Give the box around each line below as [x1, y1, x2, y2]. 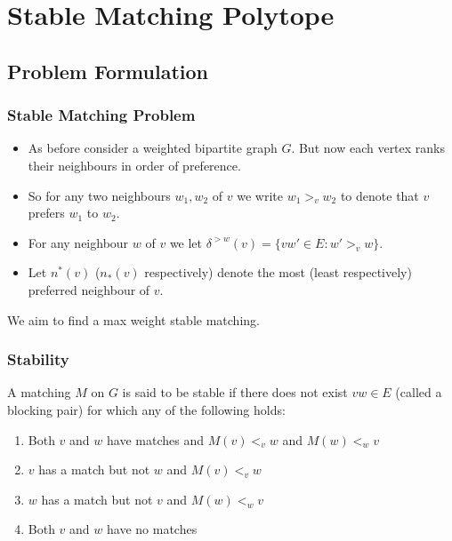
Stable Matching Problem [7, 104, 196, 126]
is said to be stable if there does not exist [122, 383, 348, 402]
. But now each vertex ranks [291, 139, 446, 157]
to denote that [340, 186, 419, 204]
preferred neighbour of [28, 280, 150, 298]
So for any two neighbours [28, 186, 171, 204]
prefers [28, 203, 65, 222]
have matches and [107, 430, 204, 449]
